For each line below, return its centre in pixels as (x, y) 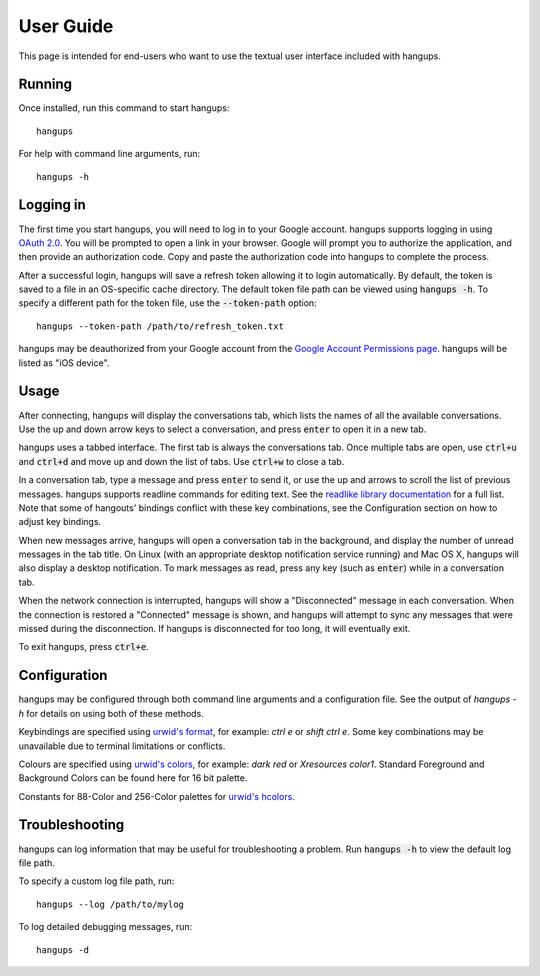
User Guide (66, 26)
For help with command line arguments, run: (109, 154)
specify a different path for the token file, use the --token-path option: (167, 303)
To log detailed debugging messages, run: (105, 927)
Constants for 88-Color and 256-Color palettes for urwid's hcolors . (156, 796)
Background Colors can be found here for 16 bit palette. (133, 778)
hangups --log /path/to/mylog (110, 904)
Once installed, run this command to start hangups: (124, 108)
